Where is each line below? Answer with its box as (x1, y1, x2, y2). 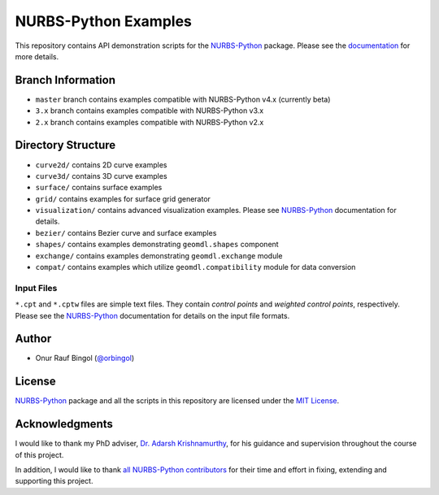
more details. (15, 51, 59, 61)
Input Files (15, 282, 58, 293)
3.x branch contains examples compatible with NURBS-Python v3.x (35, 106, 264, 115)
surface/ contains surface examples (35, 183, 163, 193)
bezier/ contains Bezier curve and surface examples (35, 228, 217, 237)
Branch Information (15, 73, 115, 87)
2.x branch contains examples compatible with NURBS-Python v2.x (35, 117, 264, 127)
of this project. (15, 449, 64, 459)
